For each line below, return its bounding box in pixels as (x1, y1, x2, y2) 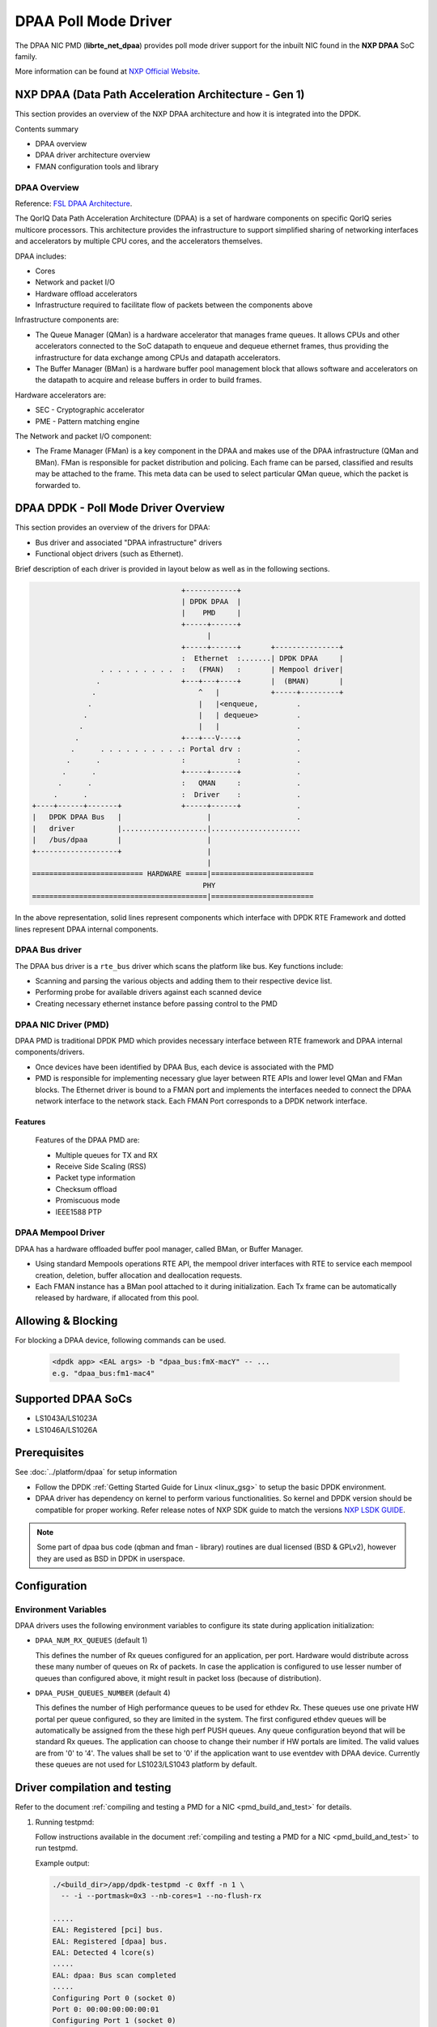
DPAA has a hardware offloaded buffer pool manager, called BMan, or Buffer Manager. (15, 1244, 303, 1253)
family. (15, 51, 38, 61)
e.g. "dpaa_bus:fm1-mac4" (52, 1369, 155, 1378)
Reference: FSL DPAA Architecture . (15, 199, 133, 208)
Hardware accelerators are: (15, 390, 107, 400)
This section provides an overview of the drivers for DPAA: (15, 523, 210, 533)
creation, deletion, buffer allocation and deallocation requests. (35, 1270, 243, 1280)
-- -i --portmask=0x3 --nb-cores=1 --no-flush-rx (61, 1892, 262, 1901)
